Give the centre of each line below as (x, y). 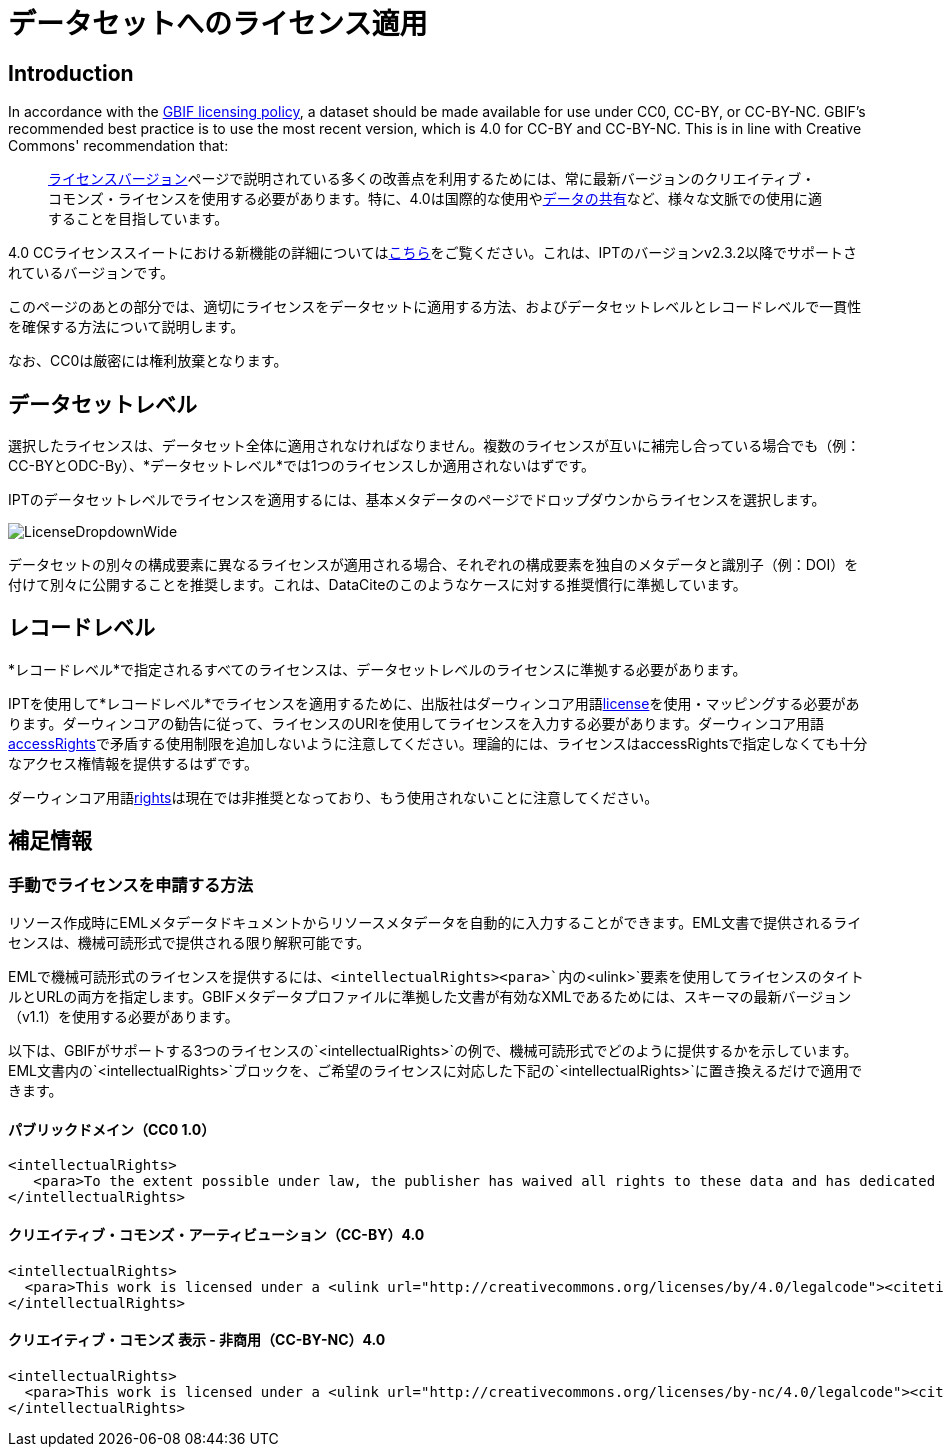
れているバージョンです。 (91, 273)
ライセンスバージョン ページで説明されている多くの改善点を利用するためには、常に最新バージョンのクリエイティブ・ (432, 179)
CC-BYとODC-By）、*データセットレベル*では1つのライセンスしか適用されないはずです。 (302, 466)
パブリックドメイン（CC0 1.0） (112, 1129)
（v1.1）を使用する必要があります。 (123, 1017)
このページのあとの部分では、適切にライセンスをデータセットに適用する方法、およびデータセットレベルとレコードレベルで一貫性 (435, 307)
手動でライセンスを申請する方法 (131, 884)
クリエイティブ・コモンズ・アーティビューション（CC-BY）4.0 (216, 1234)
